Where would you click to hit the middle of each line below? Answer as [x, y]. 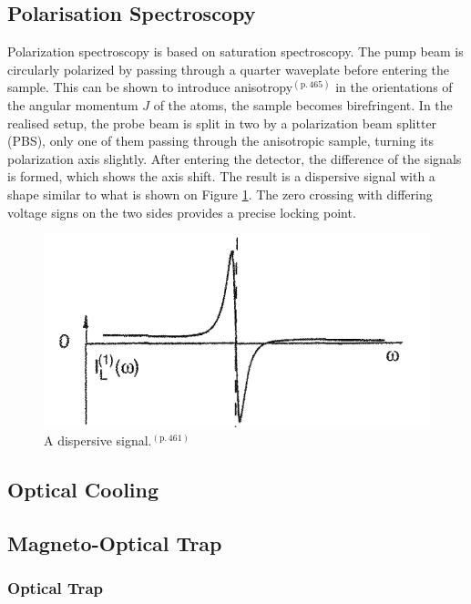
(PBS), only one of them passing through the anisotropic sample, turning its [220, 141]
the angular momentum [73, 104]
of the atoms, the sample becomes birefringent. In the [303, 104]
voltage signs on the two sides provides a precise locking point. [182, 212]
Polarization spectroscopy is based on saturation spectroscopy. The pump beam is [235, 51]
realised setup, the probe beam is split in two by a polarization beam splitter [222, 123]
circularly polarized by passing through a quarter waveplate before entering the [229, 69]
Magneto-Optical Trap [115, 543]
